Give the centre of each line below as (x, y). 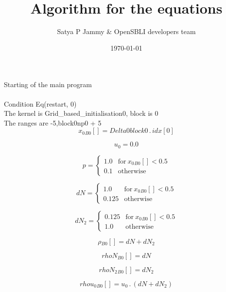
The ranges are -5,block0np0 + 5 (53, 122)
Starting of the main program (48, 84)
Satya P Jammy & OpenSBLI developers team (126, 31)
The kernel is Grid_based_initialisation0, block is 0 (81, 113)
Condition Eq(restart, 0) (40, 103)
